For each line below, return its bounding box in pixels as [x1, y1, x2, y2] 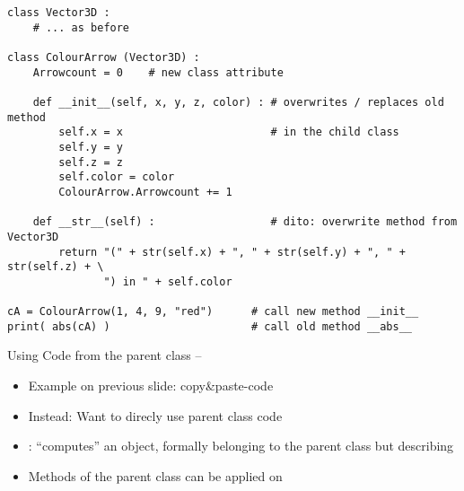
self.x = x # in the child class [58, 126, 399, 139]
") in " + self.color [103, 275, 232, 288]
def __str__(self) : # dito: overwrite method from [32, 215, 458, 229]
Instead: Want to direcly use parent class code [28, 406, 283, 425]
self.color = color [58, 171, 175, 184]
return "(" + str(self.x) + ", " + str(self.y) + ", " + [58, 245, 406, 259]
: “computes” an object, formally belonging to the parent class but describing [28, 436, 454, 455]
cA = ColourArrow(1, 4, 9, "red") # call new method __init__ [7, 305, 419, 319]
